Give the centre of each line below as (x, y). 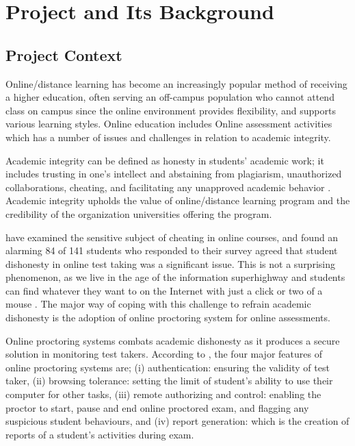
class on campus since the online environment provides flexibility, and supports (171, 110)
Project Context (64, 54)
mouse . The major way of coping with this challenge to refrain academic (158, 304)
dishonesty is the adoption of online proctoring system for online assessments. (168, 318)
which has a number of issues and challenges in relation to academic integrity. (168, 137)
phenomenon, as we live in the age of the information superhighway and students (175, 277)
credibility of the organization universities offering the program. (139, 213)
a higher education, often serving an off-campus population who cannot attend (170, 97)
